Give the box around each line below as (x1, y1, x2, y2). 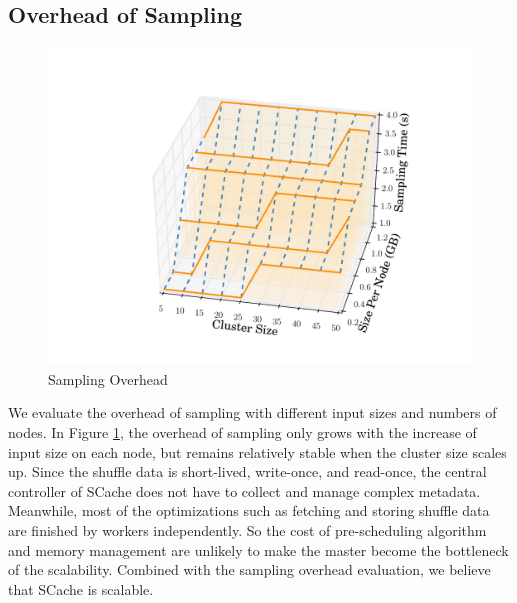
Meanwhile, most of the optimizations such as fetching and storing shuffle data (8, 500, 490, 521)
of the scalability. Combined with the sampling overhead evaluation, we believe (8, 559, 491, 580)
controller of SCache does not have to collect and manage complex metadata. (8, 480, 481, 501)
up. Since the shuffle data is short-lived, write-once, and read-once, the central (8, 461, 487, 482)
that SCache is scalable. (8, 578, 154, 599)
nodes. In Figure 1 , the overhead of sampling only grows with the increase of (8, 421, 477, 442)
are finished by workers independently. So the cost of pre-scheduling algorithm (8, 519, 487, 540)
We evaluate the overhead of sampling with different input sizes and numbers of (8, 402, 497, 423)
